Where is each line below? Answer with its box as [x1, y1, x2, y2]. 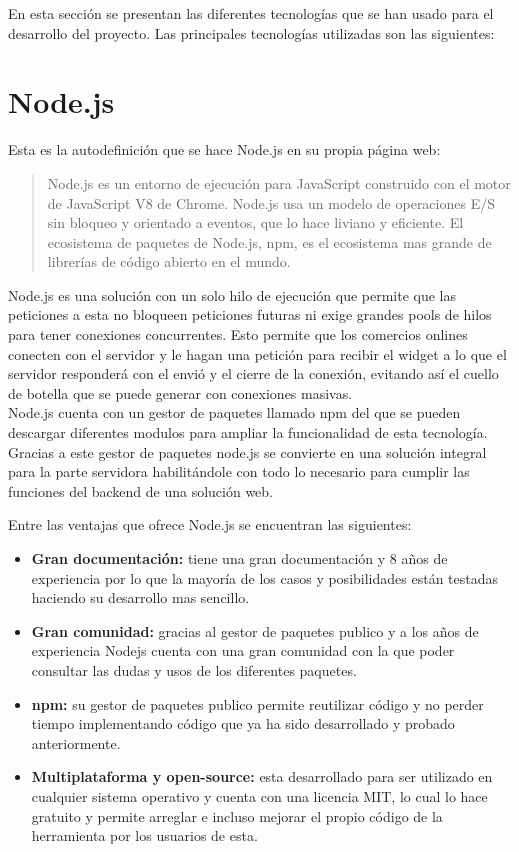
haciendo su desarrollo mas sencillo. [31, 587, 250, 608]
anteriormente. [31, 732, 121, 753]
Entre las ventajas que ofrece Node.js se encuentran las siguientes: [8, 514, 412, 535]
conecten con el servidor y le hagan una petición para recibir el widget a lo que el [8, 343, 507, 364]
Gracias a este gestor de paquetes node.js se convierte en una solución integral [8, 441, 487, 462]
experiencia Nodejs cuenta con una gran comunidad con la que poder [31, 640, 455, 661]
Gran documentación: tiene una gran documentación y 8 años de [31, 548, 448, 568]
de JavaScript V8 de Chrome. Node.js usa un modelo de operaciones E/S [47, 192, 495, 213]
